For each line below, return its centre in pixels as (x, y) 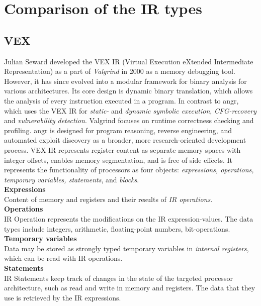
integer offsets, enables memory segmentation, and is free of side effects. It (118, 160)
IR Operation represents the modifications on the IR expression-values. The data (129, 219)
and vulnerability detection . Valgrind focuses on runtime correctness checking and (129, 120)
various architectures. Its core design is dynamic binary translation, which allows (128, 91)
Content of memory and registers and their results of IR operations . (108, 199)
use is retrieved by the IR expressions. (63, 297)
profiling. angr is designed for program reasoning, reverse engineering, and (118, 130)
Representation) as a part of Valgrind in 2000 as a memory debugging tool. (120, 71)
